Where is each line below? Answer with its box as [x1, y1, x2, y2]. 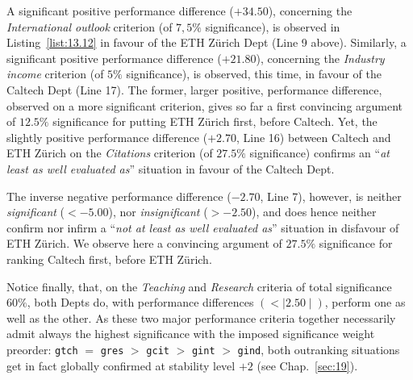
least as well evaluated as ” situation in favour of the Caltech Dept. [6, 160, 335, 177]
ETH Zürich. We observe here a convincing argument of [6, 235, 282, 252]
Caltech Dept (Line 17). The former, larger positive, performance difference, [6, 81, 382, 98]
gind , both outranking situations [237, 340, 400, 357]
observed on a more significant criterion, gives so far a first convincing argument [6, 97, 403, 114]
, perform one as [324, 294, 406, 311]
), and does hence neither [252, 203, 377, 220]
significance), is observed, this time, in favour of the [126, 65, 382, 82]
